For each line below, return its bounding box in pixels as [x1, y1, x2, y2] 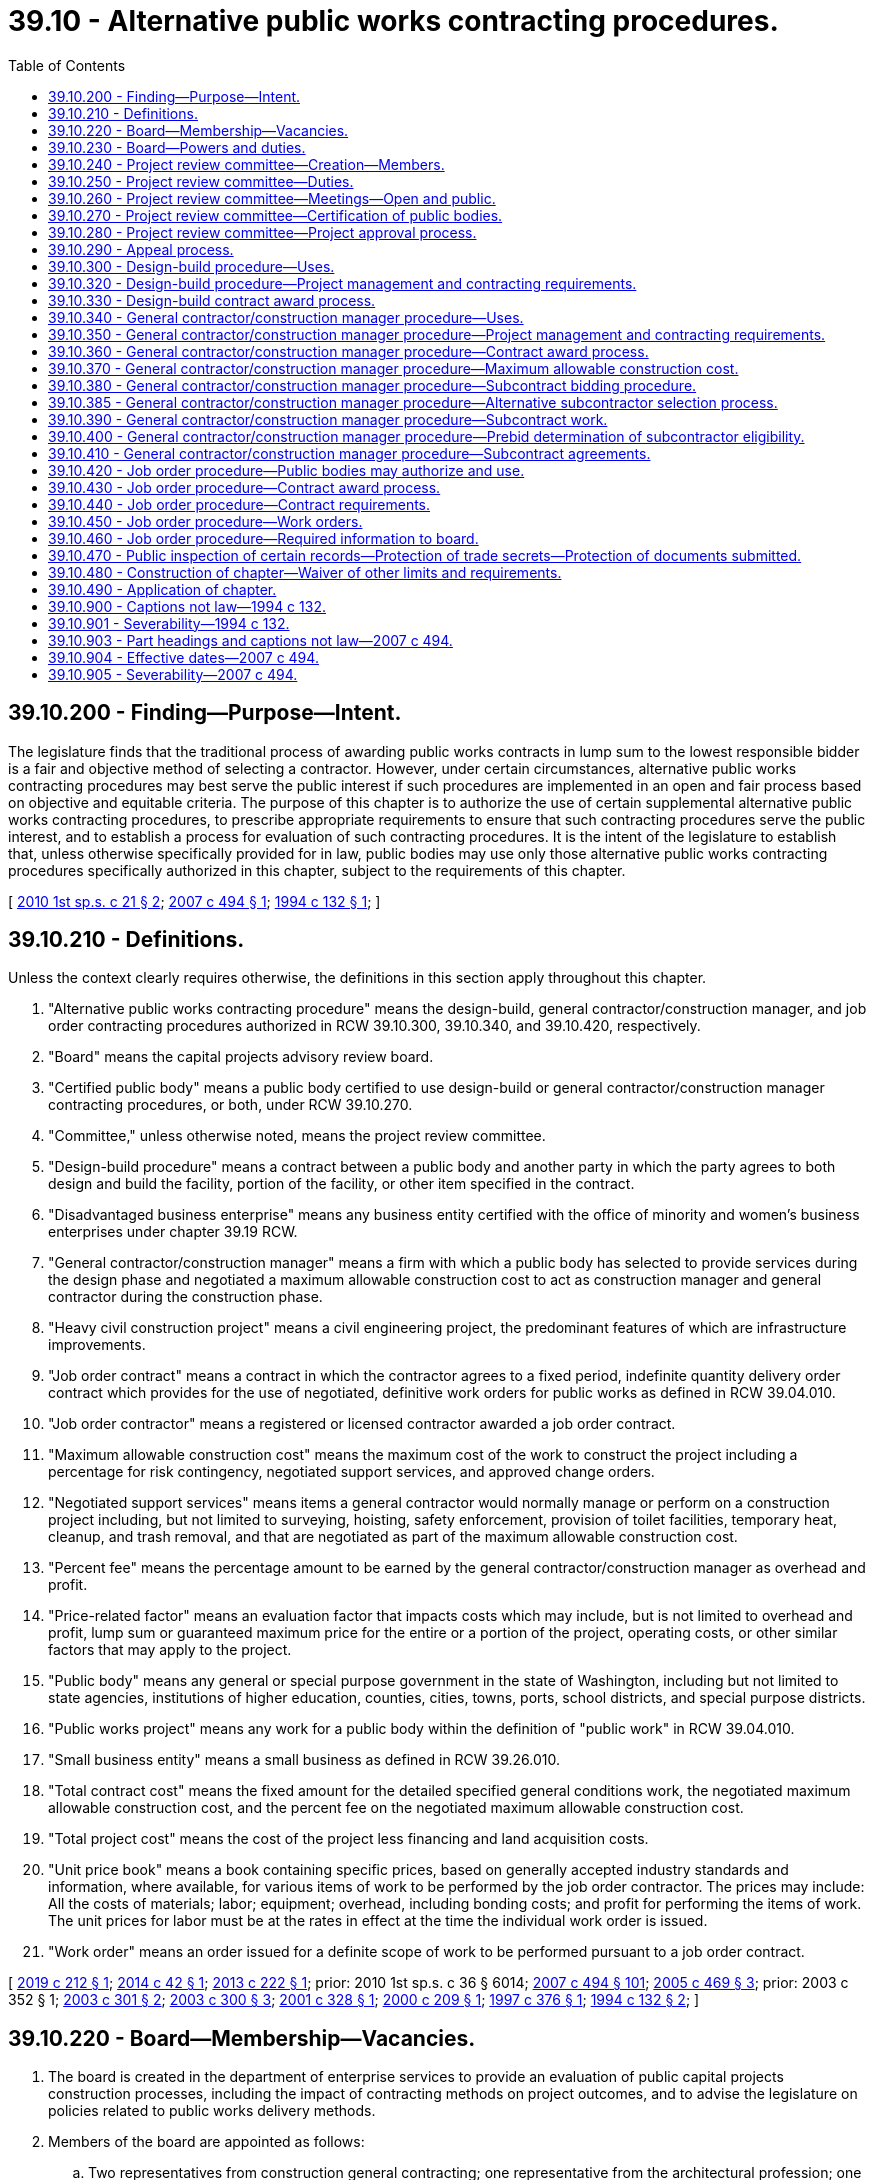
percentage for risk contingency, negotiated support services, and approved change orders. [48, 1463, 655, 1481]
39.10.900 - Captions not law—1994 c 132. [48, 597, 326, 615]
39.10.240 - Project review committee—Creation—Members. [48, 155, 445, 173]
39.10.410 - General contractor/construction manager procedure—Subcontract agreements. [48, 444, 651, 462]
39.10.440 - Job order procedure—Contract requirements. [48, 495, 431, 513]
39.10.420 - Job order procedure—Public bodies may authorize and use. [48, 461, 525, 479]
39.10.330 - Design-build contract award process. [48, 291, 376, 309]
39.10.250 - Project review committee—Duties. [48, 172, 354, 190]
